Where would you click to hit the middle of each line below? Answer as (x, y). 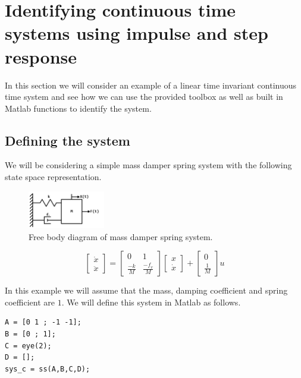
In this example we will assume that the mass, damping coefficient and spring (146, 290)
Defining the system (68, 140)
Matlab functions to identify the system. (78, 108)
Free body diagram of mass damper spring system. (121, 236)
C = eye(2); (28, 346)
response (41, 56)
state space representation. (53, 177)
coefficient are (30, 302)
